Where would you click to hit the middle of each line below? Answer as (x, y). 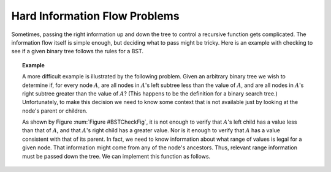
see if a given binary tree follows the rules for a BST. (78, 51)
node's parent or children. (55, 111)
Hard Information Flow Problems (96, 16)
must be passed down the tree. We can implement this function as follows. (116, 156)
